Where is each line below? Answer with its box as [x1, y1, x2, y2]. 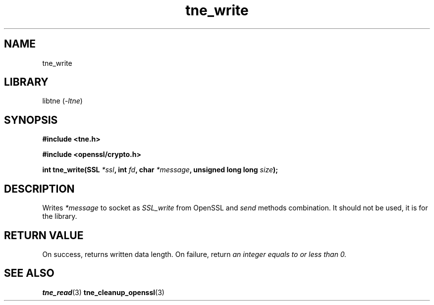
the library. [42, 212, 77, 221]
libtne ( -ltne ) [42, 97, 83, 105]
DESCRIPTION [4, 182, 75, 195]
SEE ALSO [4, 267, 54, 280]
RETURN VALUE [4, 229, 84, 242]
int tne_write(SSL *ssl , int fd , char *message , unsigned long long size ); [42, 165, 278, 174]
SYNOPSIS [4, 113, 58, 126]
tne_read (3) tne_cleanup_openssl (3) [42, 288, 164, 297]
